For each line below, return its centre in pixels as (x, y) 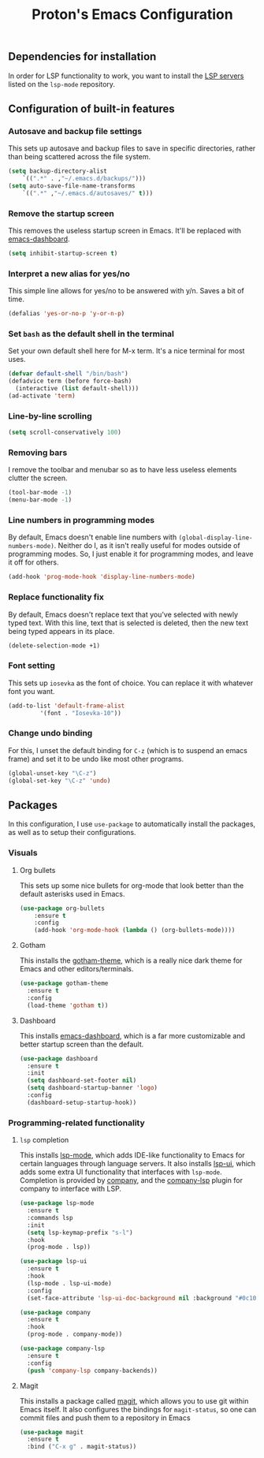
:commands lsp (50, 1217)
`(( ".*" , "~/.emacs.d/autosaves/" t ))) (88, 193)
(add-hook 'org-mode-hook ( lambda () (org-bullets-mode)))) (135, 930)
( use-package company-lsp (62, 1348)
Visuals (23, 853)
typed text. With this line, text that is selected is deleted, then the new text (128, 623)
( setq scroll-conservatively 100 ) (65, 433)
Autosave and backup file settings (75, 131)
